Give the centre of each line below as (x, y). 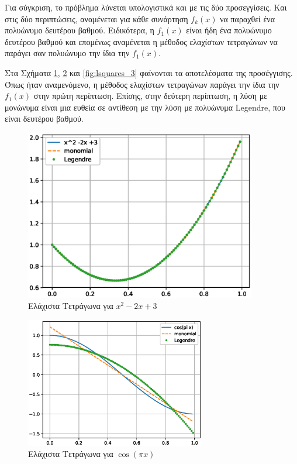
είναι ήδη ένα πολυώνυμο (229, 30)
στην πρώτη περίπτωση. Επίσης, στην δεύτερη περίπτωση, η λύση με (151, 96)
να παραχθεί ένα (248, 18)
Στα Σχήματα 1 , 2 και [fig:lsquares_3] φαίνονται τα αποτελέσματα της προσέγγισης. (149, 72)
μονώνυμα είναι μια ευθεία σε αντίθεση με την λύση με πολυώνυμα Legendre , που (145, 107)
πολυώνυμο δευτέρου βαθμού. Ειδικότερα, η (80, 30)
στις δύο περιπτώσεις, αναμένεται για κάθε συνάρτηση (96, 18)
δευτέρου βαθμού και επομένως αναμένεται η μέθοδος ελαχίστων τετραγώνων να (141, 41)
